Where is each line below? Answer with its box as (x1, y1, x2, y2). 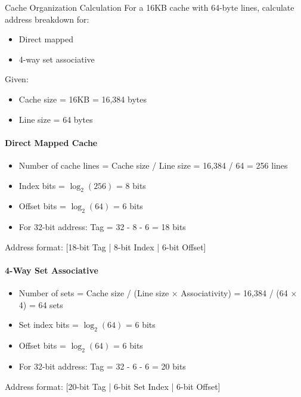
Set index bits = (18, 318, 79, 331)
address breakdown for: (5, 13, 89, 25)
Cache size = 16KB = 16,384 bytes (18, 92, 147, 105)
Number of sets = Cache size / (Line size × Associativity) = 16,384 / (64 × (18, 287, 297, 299)
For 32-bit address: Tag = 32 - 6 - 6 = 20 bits (18, 359, 186, 372)
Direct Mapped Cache (5, 136, 98, 148)
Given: (5, 73, 29, 85)
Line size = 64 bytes (18, 113, 93, 125)
